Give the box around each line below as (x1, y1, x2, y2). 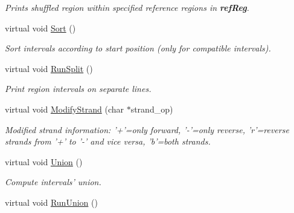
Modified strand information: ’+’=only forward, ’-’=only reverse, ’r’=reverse (5, 123, 289, 136)
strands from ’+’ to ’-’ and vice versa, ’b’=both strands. (5, 135, 211, 148)
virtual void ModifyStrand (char (5, 102, 124, 115)
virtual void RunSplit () (5, 62, 93, 74)
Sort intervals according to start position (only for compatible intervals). (5, 42, 271, 54)
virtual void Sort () (5, 21, 76, 34)
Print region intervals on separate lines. (5, 82, 152, 95)
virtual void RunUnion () (5, 195, 98, 208)
